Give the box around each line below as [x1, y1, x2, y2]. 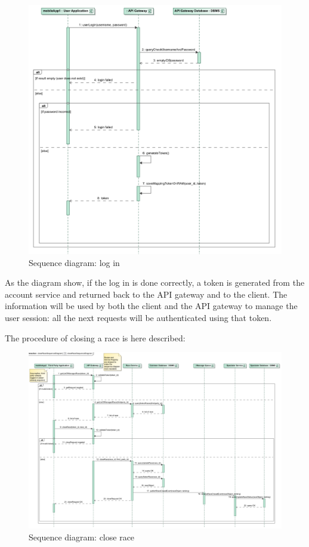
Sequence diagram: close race [29, 530, 135, 543]
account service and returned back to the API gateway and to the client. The [5, 288, 288, 300]
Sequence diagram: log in [29, 256, 120, 268]
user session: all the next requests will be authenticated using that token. [5, 311, 272, 323]
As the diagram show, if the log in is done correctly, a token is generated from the [5, 276, 305, 289]
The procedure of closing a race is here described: [5, 331, 186, 344]
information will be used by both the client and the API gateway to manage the [5, 300, 298, 312]
